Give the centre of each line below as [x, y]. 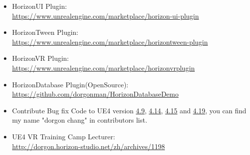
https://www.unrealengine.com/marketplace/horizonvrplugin [103, 67]
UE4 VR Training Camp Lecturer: [64, 136]
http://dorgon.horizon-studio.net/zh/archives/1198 [89, 146]
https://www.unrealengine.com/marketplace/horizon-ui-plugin [105, 15]
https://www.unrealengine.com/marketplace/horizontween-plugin [110, 41]
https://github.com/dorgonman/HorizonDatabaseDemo [95, 94]
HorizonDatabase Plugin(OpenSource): [70, 84]
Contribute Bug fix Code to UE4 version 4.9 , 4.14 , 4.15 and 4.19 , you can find [129, 110]
